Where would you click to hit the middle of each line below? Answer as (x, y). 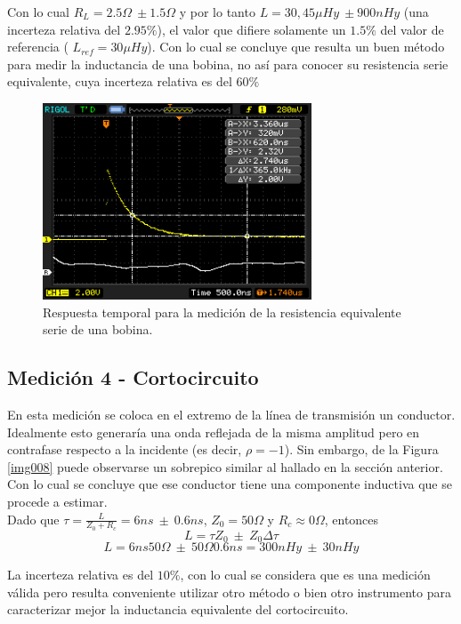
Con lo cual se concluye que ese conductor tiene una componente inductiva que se (230, 484)
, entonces (352, 519)
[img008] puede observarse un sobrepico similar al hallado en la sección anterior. (225, 466)
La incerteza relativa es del (81, 575)
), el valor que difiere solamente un (251, 29)
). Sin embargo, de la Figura (361, 449)
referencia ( (38, 47)
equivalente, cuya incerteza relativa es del (120, 81)
